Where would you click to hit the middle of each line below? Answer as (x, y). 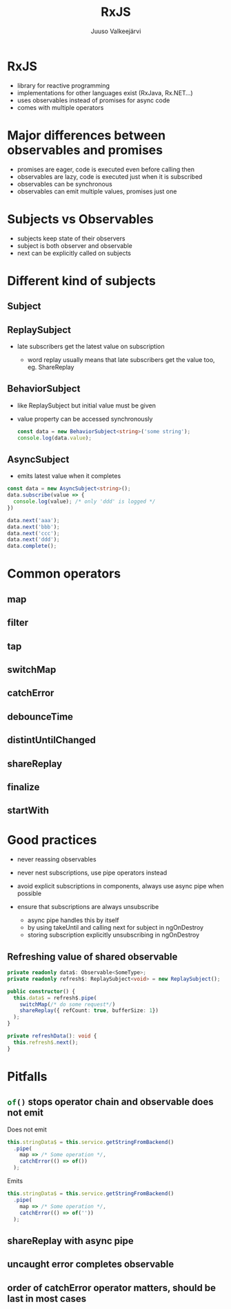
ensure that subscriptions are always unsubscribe (88, 907)
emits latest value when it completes (69, 476)
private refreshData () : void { (52, 1036)
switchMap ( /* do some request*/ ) (68, 1004)
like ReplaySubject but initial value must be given (87, 405)
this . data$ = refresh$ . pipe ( (55, 998)
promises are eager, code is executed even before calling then (106, 169)
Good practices (52, 840)
